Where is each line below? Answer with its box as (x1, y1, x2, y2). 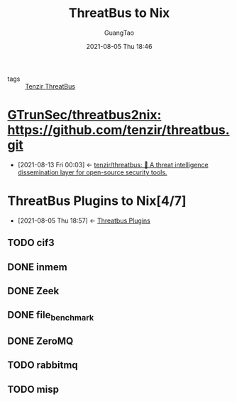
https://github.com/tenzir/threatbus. (7, 122, 230, 138)
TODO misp (7, 383, 59, 395)
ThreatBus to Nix (68, 5, 170, 21)
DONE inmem (7, 261, 67, 273)
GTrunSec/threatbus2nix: (7, 107, 162, 123)
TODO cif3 (7, 237, 55, 249)
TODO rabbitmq (7, 359, 78, 372)
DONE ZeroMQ (7, 335, 74, 347)
